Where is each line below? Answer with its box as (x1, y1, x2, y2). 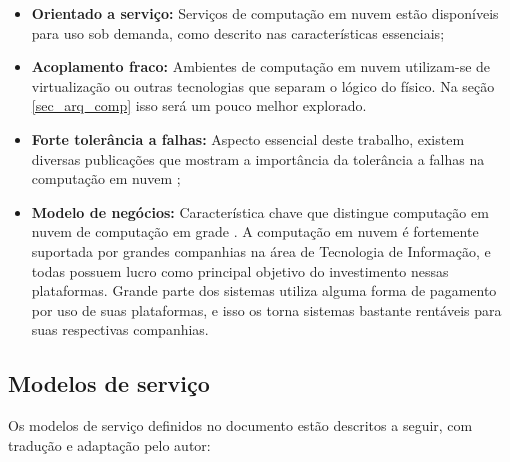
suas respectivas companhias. (31, 319, 209, 340)
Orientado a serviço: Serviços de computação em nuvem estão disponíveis (31, 3, 499, 23)
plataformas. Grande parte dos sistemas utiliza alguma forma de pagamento (31, 280, 497, 301)
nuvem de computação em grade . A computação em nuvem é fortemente (31, 221, 479, 242)
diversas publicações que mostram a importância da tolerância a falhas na (31, 148, 485, 169)
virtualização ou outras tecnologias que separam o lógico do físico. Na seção (31, 75, 495, 96)
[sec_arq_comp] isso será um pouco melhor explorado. (31, 95, 367, 116)
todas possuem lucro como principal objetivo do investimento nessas (31, 260, 449, 281)
